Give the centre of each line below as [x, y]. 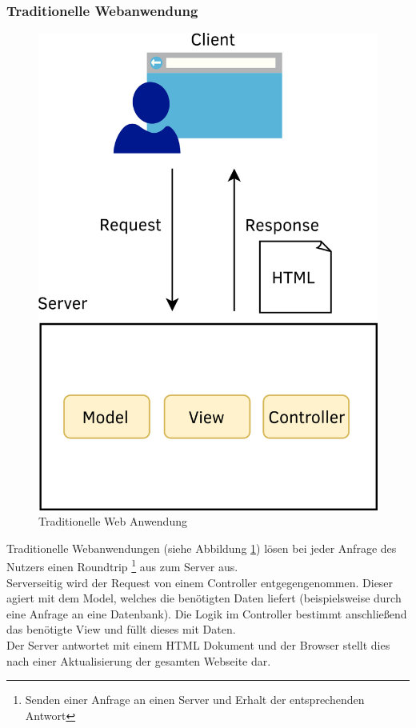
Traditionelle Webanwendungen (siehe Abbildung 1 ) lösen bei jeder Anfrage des [202, 548]
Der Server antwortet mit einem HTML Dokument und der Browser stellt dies [198, 645]
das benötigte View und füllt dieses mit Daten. [121, 629]
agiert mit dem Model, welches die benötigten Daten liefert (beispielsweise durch [204, 598]
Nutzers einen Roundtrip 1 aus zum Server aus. [122, 566]
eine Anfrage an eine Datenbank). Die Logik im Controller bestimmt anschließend [207, 613]
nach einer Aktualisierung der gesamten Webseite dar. [139, 660]
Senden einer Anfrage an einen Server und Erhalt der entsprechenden [195, 700]
